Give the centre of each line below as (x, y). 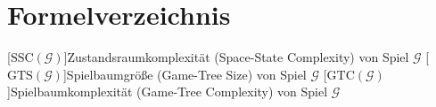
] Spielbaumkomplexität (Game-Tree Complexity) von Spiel (168, 92)
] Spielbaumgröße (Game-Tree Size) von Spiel (185, 74)
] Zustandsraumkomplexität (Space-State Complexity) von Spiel (236, 57)
